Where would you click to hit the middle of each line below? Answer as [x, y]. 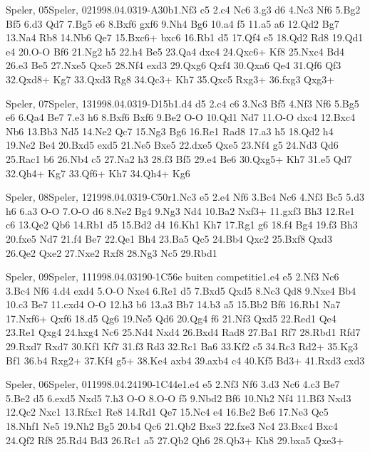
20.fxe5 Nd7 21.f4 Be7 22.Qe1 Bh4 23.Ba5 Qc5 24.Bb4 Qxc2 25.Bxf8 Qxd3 [169, 238]
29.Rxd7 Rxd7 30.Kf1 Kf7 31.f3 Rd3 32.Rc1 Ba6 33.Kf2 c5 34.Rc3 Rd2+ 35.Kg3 [182, 346]
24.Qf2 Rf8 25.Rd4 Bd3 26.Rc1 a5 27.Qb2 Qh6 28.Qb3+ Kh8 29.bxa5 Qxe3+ [175, 440]
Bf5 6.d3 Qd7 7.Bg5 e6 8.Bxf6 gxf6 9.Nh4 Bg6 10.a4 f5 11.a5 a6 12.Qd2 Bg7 [173, 23]
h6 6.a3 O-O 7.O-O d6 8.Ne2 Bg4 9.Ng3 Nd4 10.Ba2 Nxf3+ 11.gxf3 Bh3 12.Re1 [180, 210]
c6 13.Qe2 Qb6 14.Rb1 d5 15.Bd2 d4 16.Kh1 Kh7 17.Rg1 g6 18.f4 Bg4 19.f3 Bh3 [182, 225]
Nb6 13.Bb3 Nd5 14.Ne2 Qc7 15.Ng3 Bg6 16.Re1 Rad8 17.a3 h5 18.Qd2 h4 [170, 131]
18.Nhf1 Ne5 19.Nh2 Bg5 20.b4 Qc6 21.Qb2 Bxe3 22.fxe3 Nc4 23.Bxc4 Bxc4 [172, 426]
